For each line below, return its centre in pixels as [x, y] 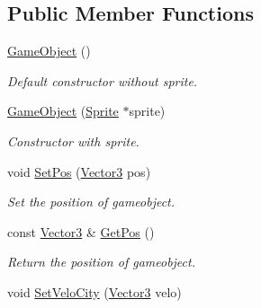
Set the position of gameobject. [91, 202]
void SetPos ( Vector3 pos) [79, 171]
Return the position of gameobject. [101, 262]
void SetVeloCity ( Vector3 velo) [94, 291]
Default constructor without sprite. [103, 80]
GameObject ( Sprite [63, 111]
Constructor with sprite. [73, 141]
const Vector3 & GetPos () [81, 231]
